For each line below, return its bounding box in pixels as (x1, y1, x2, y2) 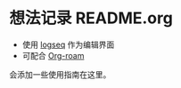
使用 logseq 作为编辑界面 (21, 39, 115, 50)
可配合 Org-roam (21, 50, 85, 60)
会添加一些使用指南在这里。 (9, 68, 111, 80)
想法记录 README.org (9, 8, 174, 28)
